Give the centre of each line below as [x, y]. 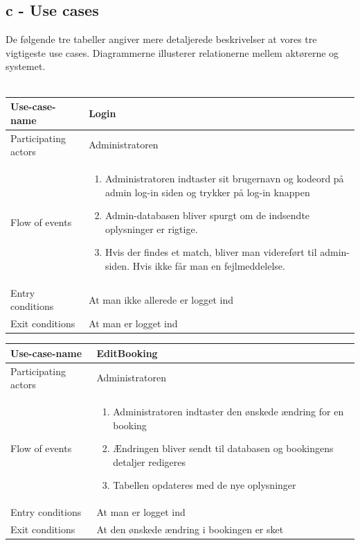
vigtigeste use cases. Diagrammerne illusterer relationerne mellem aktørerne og [172, 52]
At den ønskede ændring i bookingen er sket [190, 529]
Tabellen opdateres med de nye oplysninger [205, 485]
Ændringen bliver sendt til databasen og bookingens [223, 448]
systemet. [26, 66]
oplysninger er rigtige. [151, 228]
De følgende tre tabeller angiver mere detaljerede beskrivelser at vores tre [161, 39]
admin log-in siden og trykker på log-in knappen [207, 192]
